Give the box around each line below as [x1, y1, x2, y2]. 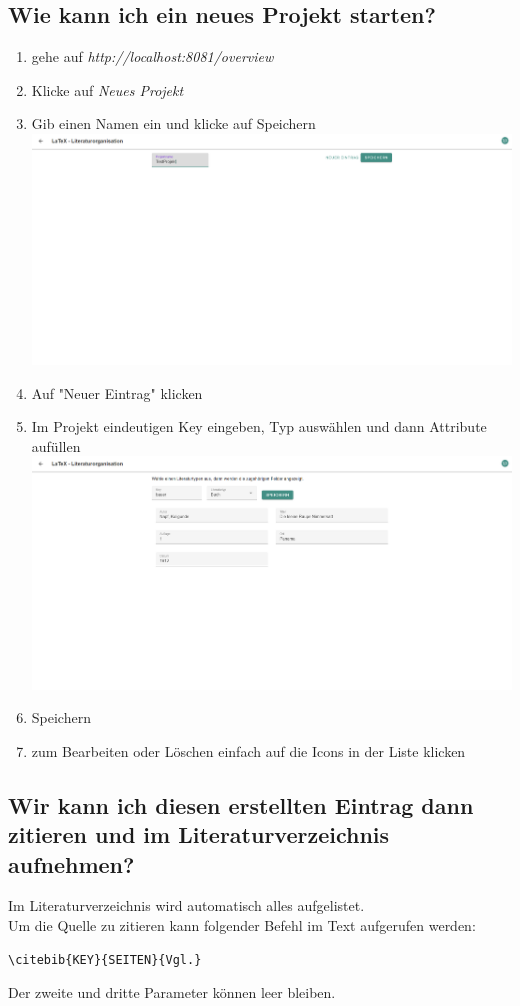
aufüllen [31, 435, 81, 456]
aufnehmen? [8, 848, 135, 879]
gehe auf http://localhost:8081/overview [31, 46, 274, 67]
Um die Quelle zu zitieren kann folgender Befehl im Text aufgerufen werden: [8, 914, 476, 935]
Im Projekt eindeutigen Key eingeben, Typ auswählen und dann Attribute [31, 416, 487, 437]
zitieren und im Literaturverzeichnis [8, 819, 390, 850]
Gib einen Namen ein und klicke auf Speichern [31, 113, 316, 134]
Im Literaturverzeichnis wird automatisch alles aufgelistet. [8, 895, 365, 916]
